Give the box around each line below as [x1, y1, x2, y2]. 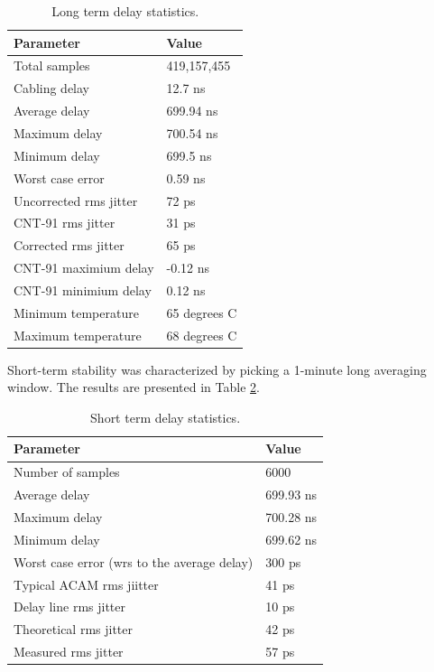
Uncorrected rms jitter [14, 191, 138, 210]
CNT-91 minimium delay [14, 280, 152, 299]
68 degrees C [166, 325, 237, 344]
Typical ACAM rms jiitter [14, 574, 159, 593]
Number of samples [14, 462, 120, 481]
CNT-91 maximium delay [14, 258, 154, 277]
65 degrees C [166, 303, 237, 322]
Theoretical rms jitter [14, 620, 134, 639]
